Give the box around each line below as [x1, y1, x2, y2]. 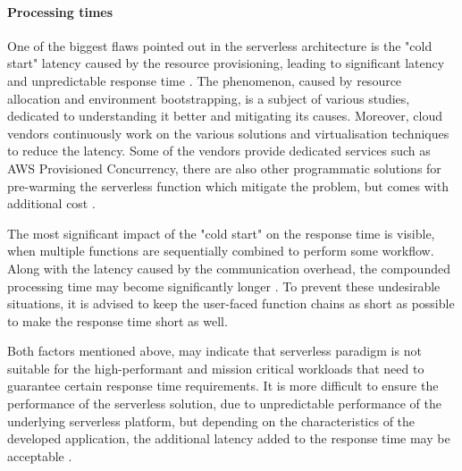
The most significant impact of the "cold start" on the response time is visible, [7, 223, 435, 242]
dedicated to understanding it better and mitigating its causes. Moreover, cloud [7, 106, 442, 125]
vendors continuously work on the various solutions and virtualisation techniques [7, 123, 449, 142]
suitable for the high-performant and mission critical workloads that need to [7, 358, 424, 377]
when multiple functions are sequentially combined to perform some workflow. [7, 241, 434, 260]
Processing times [7, 2, 113, 21]
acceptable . [7, 446, 72, 465]
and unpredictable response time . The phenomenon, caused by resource [7, 71, 402, 89]
